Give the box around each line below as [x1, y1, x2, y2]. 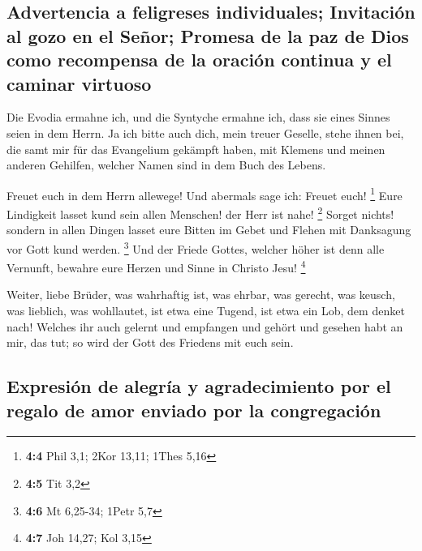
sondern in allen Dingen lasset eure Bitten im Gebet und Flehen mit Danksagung [6, 221, 411, 238]
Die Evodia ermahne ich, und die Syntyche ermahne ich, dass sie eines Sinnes [6, 109, 390, 126]
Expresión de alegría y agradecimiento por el [6, 374, 391, 399]
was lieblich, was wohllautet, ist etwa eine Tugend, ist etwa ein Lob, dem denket [6, 301, 405, 318]
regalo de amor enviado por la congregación [6, 397, 381, 422]
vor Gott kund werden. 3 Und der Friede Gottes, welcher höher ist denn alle [6, 237, 385, 257]
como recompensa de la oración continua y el [6, 47, 392, 72]
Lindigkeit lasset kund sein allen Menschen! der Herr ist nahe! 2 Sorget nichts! [6, 203, 394, 222]
